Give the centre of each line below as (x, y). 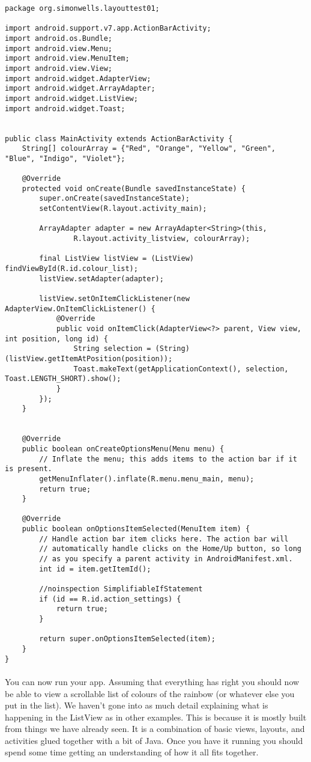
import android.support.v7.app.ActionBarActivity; (108, 29)
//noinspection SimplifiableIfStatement (121, 589)
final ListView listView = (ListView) (116, 259)
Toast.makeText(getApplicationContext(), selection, (181, 369)
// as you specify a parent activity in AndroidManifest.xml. (166, 559)
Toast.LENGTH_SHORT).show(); (63, 379)
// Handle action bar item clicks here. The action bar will (164, 539)
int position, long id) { (56, 339)
